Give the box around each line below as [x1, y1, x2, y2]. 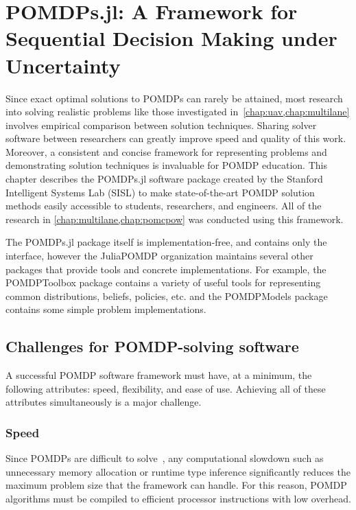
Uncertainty [5, 51, 121, 79]
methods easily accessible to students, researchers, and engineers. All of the [5, 198, 322, 213]
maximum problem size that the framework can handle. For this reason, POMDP [5, 478, 347, 492]
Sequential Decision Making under [5, 24, 337, 52]
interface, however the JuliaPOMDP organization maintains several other [5, 248, 313, 263]
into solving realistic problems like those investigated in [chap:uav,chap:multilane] [5, 104, 350, 119]
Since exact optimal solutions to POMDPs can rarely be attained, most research [5, 91, 343, 105]
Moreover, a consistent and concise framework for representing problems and [5, 144, 327, 159]
